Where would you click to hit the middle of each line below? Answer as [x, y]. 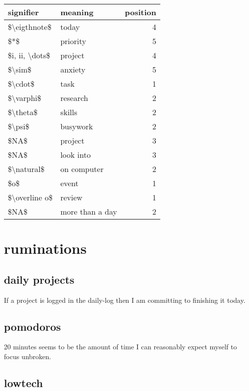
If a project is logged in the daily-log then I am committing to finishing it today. [125, 300]
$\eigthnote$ [30, 27]
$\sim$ [20, 69]
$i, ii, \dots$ [29, 55]
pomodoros [33, 326]
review [72, 197]
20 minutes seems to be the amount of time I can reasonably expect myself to [121, 347]
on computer [82, 169]
